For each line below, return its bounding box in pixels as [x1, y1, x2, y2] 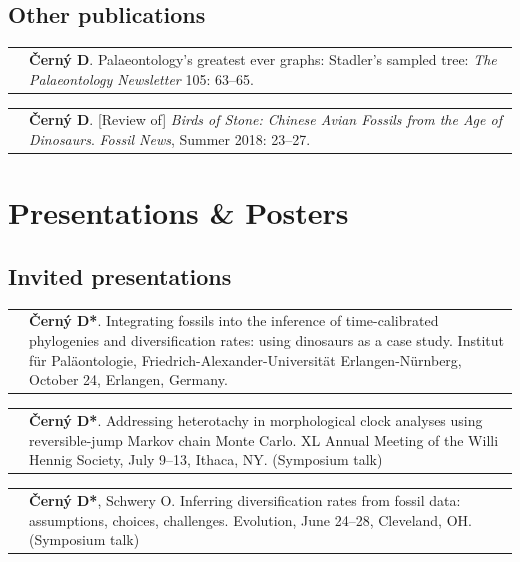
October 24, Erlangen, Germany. [29, 369, 228, 390]
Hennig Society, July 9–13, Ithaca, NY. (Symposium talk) [29, 449, 383, 470]
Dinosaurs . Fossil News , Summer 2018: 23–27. [29, 128, 311, 149]
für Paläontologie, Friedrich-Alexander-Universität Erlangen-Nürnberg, [29, 349, 462, 370]
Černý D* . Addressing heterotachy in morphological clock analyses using [29, 410, 483, 431]
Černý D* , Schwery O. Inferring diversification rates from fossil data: [29, 490, 461, 511]
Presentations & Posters [8, 192, 349, 233]
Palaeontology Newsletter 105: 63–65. [29, 68, 254, 89]
